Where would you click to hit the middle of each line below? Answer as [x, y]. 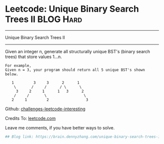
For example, [18, 65]
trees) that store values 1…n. [33, 57]
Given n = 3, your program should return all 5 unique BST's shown [75, 70]
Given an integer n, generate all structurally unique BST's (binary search [78, 51]
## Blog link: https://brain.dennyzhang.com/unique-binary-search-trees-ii [84, 137]
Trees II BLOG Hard [44, 19]
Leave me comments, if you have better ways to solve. [60, 127]
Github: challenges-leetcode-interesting [45, 109]
